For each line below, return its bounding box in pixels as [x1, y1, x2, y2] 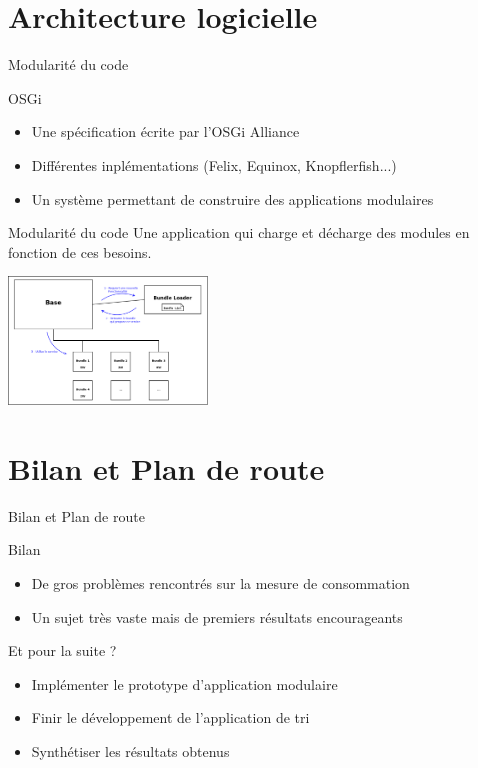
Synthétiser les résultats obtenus [31, 740, 230, 761]
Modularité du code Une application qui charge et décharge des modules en [8, 222, 470, 243]
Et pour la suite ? [8, 640, 117, 661]
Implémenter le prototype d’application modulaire [31, 673, 338, 694]
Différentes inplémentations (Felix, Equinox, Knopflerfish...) [31, 154, 397, 175]
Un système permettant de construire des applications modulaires [31, 188, 434, 209]
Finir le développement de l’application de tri [31, 707, 310, 728]
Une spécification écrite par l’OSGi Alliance [31, 121, 300, 142]
